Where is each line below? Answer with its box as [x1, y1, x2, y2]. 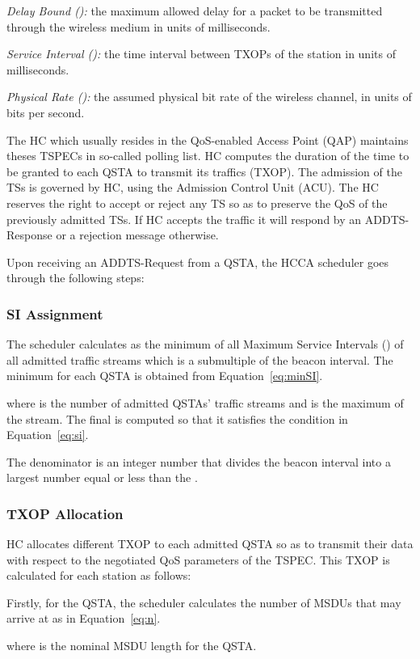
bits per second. [6, 103, 85, 120]
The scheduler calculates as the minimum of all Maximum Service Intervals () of [6, 336, 404, 353]
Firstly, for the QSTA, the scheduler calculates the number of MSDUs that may [6, 594, 401, 610]
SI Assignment [6, 303, 103, 323]
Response [6, 226, 52, 243]
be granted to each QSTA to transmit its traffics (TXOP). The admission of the [6, 163, 402, 180]
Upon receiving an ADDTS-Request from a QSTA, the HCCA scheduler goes [6, 253, 389, 270]
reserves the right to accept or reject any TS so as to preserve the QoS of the [6, 194, 388, 211]
